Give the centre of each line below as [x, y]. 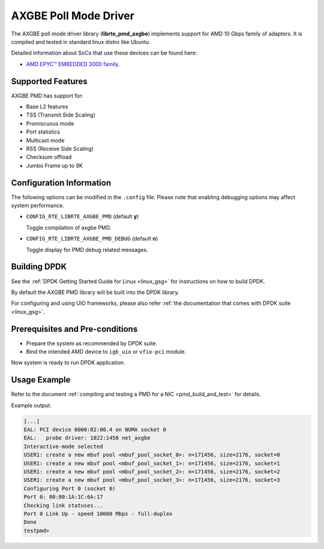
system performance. [37, 206]
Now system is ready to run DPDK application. [68, 363]
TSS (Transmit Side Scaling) [61, 115]
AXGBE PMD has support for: [47, 96]
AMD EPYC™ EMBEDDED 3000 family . [73, 64]
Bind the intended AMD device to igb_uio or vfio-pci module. [106, 351]
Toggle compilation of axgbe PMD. [69, 227]
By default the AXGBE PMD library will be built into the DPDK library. [95, 292]
